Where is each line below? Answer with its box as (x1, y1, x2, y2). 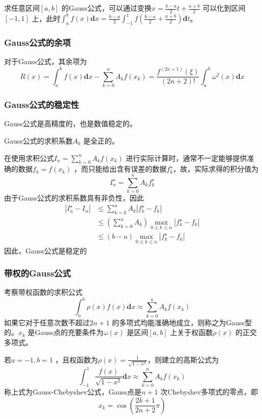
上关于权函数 (170, 327, 213, 338)
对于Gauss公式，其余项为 (4, 56, 87, 67)
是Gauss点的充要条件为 (27, 327, 104, 338)
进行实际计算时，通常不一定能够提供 (126, 152, 247, 163)
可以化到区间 (202, 3, 246, 13)
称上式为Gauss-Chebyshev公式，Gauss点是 (4, 386, 142, 397)
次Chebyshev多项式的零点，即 (160, 386, 258, 397)
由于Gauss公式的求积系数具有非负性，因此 (4, 192, 144, 203)
